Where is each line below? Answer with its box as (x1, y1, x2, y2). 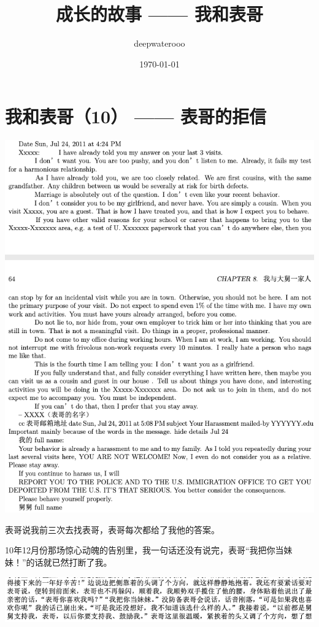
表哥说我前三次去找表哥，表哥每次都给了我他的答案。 (5, 523, 220, 536)
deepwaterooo (134, 37, 185, 50)
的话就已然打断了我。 (26, 556, 112, 569)
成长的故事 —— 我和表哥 (56, 1, 263, 26)
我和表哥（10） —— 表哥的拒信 (5, 104, 267, 129)
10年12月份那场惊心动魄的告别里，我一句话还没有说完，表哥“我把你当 (5, 544, 284, 556)
